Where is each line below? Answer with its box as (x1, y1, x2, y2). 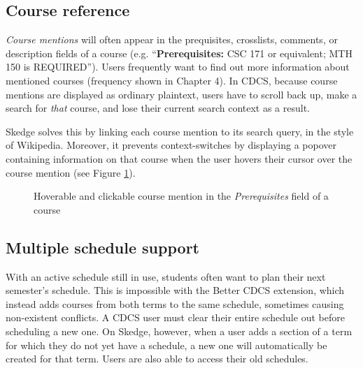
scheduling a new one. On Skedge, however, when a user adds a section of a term (6, 323, 353, 338)
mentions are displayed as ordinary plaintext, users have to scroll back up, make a (6, 87, 357, 101)
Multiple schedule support (6, 236, 199, 258)
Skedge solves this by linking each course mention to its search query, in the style (6, 124, 354, 138)
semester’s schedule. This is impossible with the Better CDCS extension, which (6, 283, 345, 297)
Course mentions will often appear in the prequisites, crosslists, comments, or (6, 32, 338, 47)
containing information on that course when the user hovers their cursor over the (6, 151, 353, 165)
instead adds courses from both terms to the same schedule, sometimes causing (6, 296, 344, 311)
